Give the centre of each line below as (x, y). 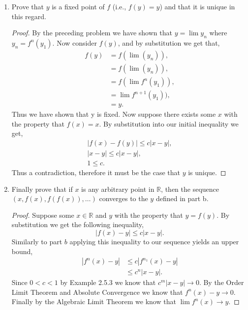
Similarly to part (37, 241)
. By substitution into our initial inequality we (169, 123)
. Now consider (75, 42)
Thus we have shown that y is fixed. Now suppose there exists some (114, 114)
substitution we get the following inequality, (77, 224)
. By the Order (221, 282)
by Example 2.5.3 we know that (108, 282)
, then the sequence (190, 189)
